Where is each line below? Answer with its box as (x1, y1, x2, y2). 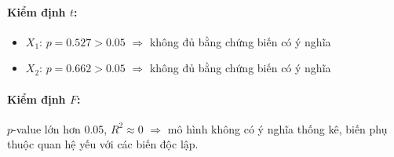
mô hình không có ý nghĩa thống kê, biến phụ (167, 120, 388, 137)
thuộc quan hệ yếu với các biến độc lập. (7, 136, 199, 152)
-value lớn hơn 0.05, (13, 120, 108, 137)
